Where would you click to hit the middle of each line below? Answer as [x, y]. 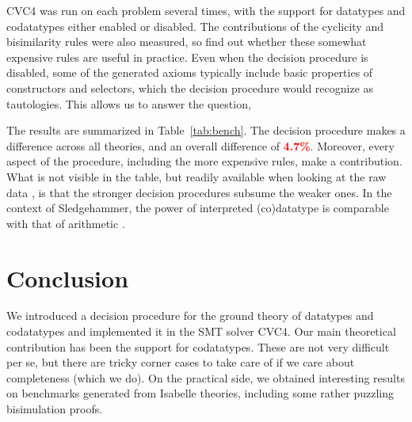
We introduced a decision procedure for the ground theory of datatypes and [190, 316]
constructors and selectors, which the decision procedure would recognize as [190, 87]
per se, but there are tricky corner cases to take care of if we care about [181, 362]
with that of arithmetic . [66, 223]
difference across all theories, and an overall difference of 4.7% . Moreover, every [200, 145]
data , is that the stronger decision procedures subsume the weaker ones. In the [199, 192]
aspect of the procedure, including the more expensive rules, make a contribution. [204, 161]
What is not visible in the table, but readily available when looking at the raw [196, 176]
